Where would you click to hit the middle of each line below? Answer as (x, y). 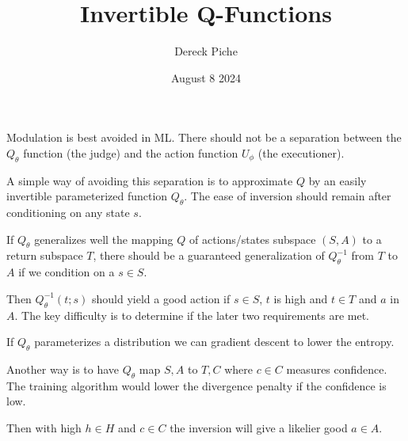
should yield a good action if (161, 298)
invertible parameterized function (87, 196)
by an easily (337, 180)
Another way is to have (63, 369)
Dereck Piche (206, 51)
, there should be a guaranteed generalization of (209, 255)
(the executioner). (301, 152)
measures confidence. (337, 369)
